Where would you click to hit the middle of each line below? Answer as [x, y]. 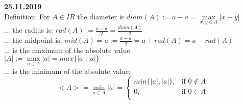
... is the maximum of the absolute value [67, 50]
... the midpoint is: [33, 40]
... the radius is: [29, 30]
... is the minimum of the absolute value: [67, 71]
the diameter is [101, 16]
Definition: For [27, 16]
